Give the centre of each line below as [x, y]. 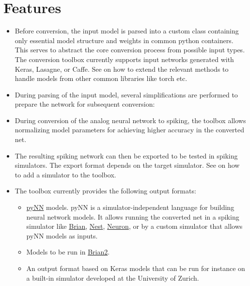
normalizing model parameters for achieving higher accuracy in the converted [130, 130]
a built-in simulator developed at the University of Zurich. [113, 278]
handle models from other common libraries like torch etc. [101, 78]
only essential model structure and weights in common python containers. [124, 40]
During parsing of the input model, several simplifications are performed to [126, 94]
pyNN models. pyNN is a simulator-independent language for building [130, 207]
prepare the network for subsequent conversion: [85, 104]
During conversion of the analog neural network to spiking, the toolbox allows [130, 120]
